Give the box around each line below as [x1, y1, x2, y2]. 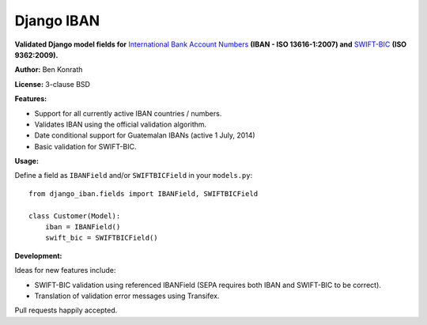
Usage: [14, 157, 40, 166]
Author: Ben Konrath [14, 65, 83, 74]
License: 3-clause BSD [14, 79, 91, 89]
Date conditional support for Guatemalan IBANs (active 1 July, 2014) [34, 130, 256, 140]
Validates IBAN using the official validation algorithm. [34, 119, 207, 129]
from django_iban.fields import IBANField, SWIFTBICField [28, 189, 259, 198]
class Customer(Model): [28, 211, 121, 221]
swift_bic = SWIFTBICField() [44, 233, 158, 243]
